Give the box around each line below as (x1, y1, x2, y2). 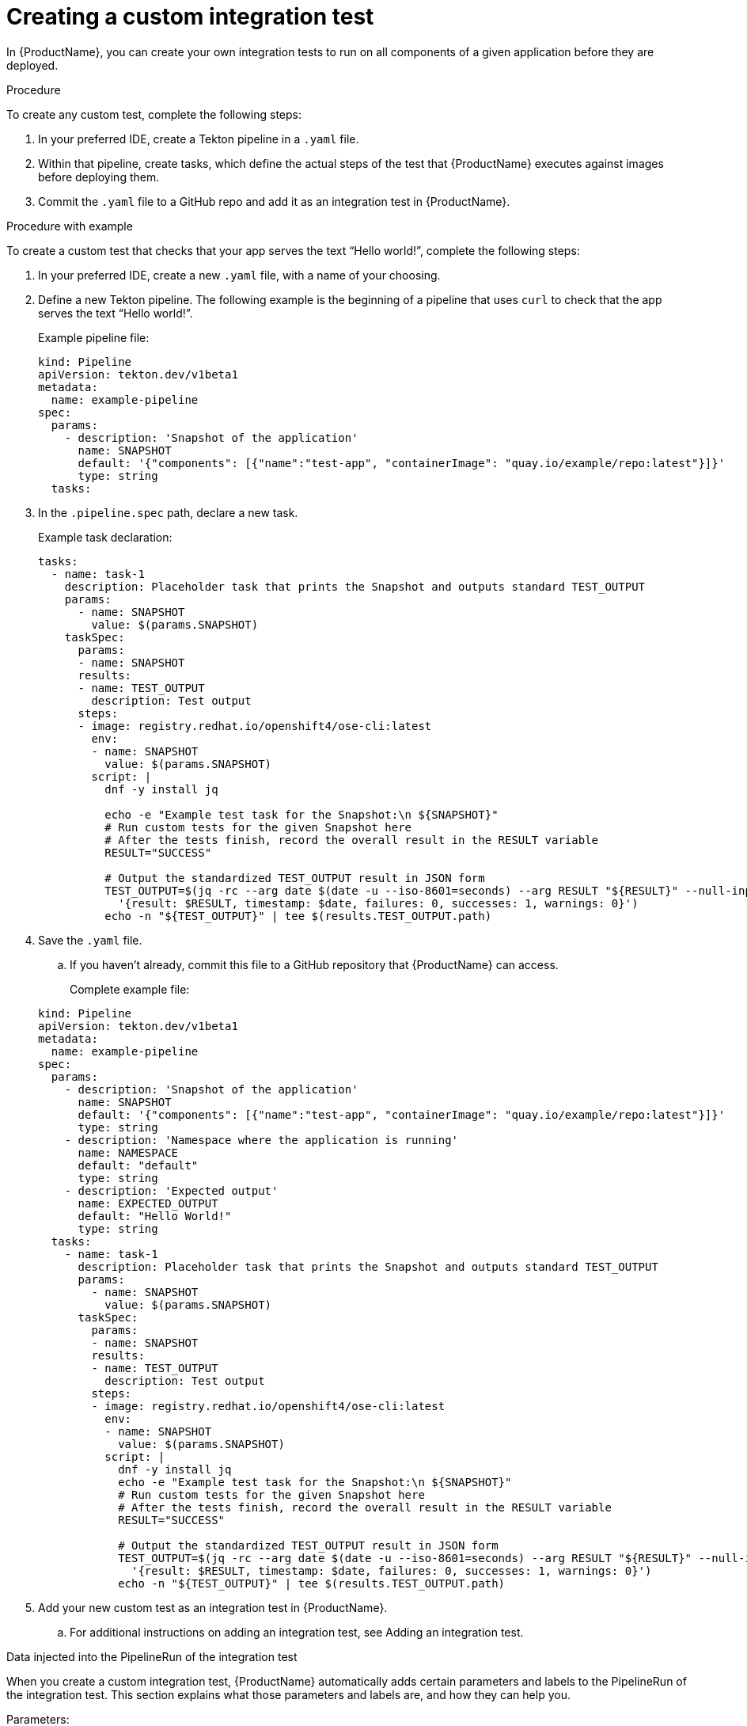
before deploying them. (38, 169, 160, 184)
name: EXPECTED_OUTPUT (78, 1196, 218, 1210)
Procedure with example (6, 219, 133, 233)
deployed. (6, 58, 59, 72)
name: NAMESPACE (78, 1146, 179, 1159)
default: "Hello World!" (78, 1209, 232, 1222)
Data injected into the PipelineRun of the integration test (6, 1649, 298, 1663)
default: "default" (78, 1158, 199, 1172)
